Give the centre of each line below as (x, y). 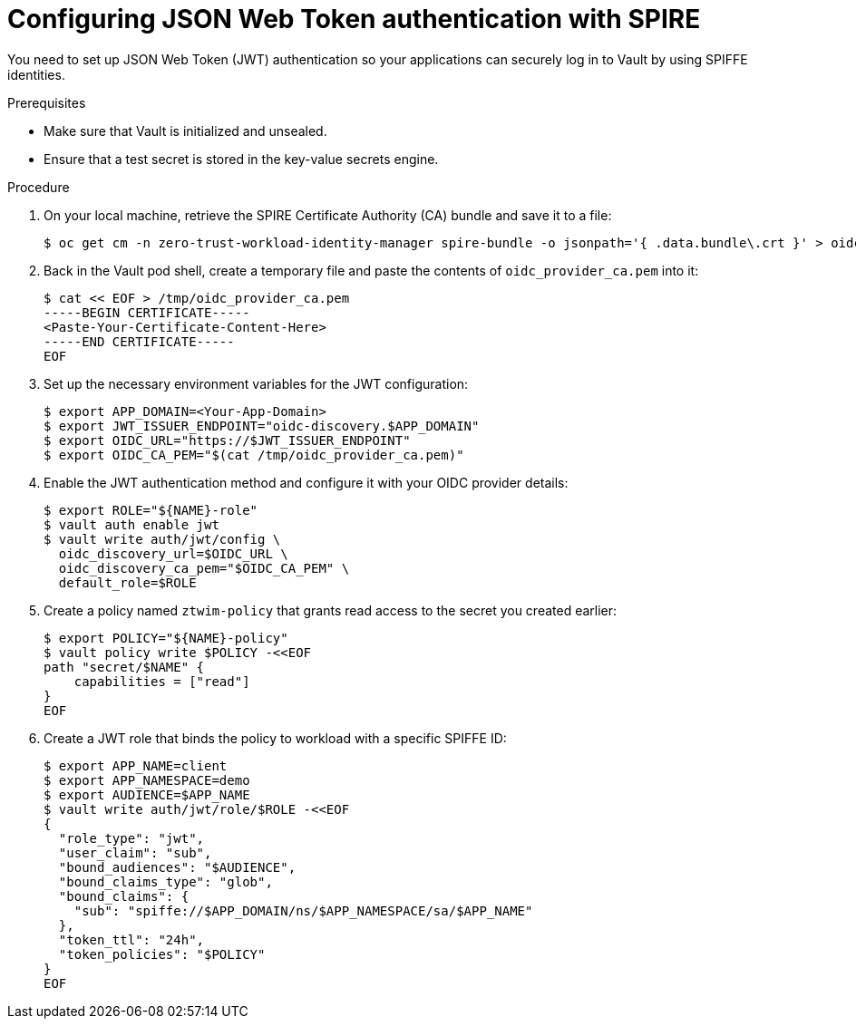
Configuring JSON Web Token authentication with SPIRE (354, 19)
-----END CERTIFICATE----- (139, 341)
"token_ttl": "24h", (131, 939)
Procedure (39, 187)
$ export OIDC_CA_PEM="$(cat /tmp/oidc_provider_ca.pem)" (254, 455)
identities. (36, 74)
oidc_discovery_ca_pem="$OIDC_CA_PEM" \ (204, 568)
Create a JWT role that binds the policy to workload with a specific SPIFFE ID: (275, 738)
